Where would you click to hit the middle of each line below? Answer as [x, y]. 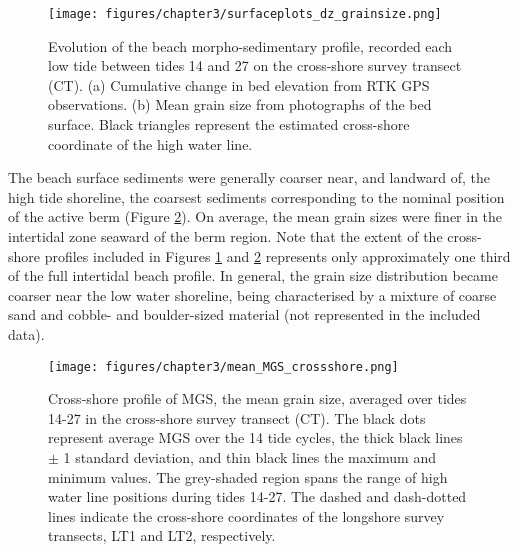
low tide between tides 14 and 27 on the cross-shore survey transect [255, 65]
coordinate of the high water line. [150, 143]
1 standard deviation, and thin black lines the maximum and [249, 457]
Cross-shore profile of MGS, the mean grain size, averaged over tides [257, 398]
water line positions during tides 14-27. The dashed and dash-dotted [257, 496]
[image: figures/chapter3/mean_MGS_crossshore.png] [223, 366]
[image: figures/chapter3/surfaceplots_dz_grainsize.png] [245, 14]
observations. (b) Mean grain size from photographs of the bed [240, 104]
